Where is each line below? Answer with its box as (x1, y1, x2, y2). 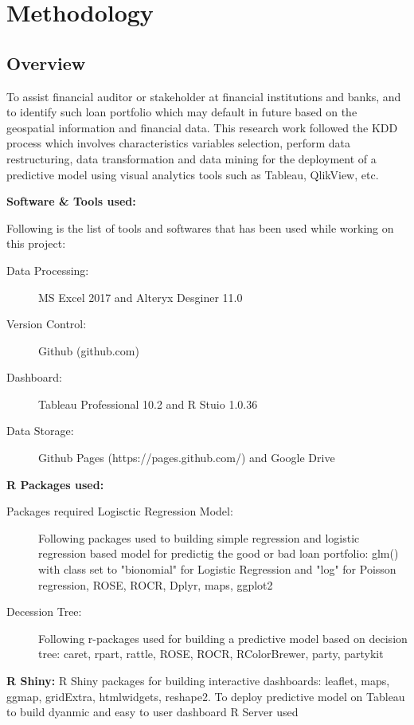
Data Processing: (6, 261, 89, 278)
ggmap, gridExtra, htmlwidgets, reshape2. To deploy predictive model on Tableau (6, 688, 405, 704)
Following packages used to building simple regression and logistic (38, 529, 360, 546)
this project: (6, 235, 66, 252)
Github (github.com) (38, 342, 139, 359)
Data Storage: (6, 422, 74, 439)
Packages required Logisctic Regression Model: (6, 503, 233, 519)
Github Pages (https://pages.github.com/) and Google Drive (38, 449, 335, 466)
